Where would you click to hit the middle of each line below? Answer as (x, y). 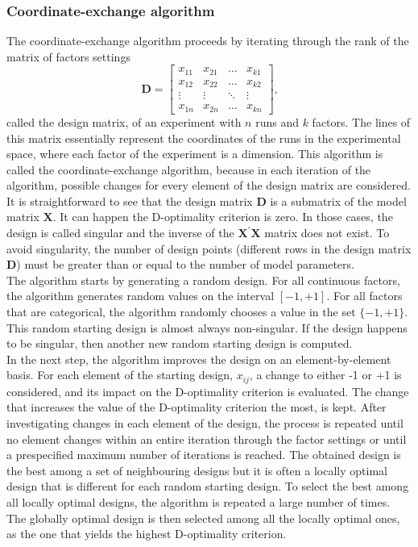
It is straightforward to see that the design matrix (130, 200)
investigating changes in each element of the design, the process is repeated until (205, 423)
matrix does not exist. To (327, 233)
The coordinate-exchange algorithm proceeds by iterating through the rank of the (208, 41)
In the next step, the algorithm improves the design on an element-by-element (199, 359)
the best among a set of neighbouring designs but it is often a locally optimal (197, 470)
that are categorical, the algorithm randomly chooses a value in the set (181, 312)
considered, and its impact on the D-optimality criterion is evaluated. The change (208, 391)
